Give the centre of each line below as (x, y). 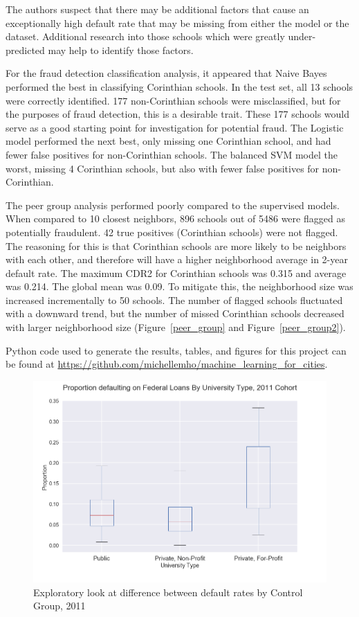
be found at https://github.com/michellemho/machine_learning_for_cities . (167, 364)
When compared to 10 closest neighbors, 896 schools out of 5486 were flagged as (175, 218)
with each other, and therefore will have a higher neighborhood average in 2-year (177, 259)
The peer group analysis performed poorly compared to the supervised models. (173, 205)
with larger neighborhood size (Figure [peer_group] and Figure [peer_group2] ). (176, 327)
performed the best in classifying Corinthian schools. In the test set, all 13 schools (179, 86)
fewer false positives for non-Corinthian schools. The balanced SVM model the (172, 154)
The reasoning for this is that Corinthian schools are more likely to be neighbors (176, 245)
